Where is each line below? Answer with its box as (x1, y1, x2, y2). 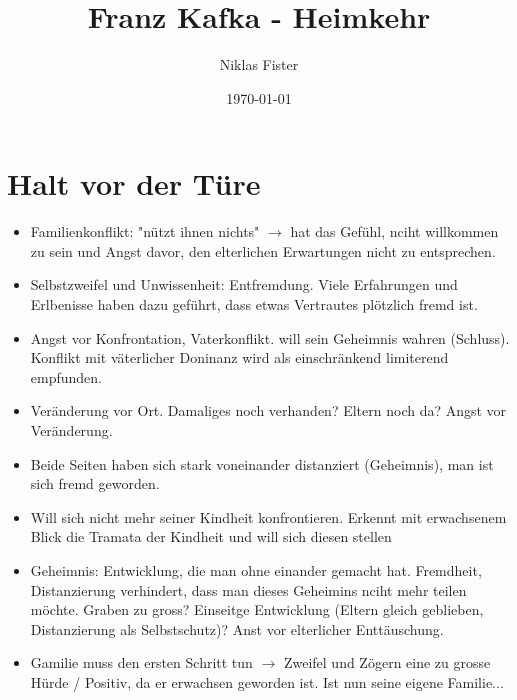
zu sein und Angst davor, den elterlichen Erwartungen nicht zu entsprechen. (30, 240, 496, 261)
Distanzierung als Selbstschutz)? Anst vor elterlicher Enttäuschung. (30, 618, 444, 639)
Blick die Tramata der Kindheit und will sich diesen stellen (30, 526, 392, 547)
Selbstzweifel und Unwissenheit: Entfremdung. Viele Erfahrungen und (30, 274, 458, 295)
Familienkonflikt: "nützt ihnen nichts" (30, 221, 260, 242)
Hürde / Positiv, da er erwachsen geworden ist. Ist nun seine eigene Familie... (30, 671, 504, 692)
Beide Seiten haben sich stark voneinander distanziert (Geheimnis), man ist (30, 453, 494, 474)
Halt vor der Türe (7, 163, 261, 204)
